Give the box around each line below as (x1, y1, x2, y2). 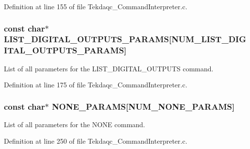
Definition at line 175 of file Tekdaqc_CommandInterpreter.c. (4, 80, 187, 90)
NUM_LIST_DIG (171, 33, 246, 45)
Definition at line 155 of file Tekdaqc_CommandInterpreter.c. (4, 1, 187, 11)
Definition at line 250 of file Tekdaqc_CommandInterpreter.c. (4, 135, 187, 146)
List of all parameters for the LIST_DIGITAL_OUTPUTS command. (4, 63, 214, 73)
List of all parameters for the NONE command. (4, 119, 145, 130)
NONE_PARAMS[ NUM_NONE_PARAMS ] (51, 100, 235, 112)
